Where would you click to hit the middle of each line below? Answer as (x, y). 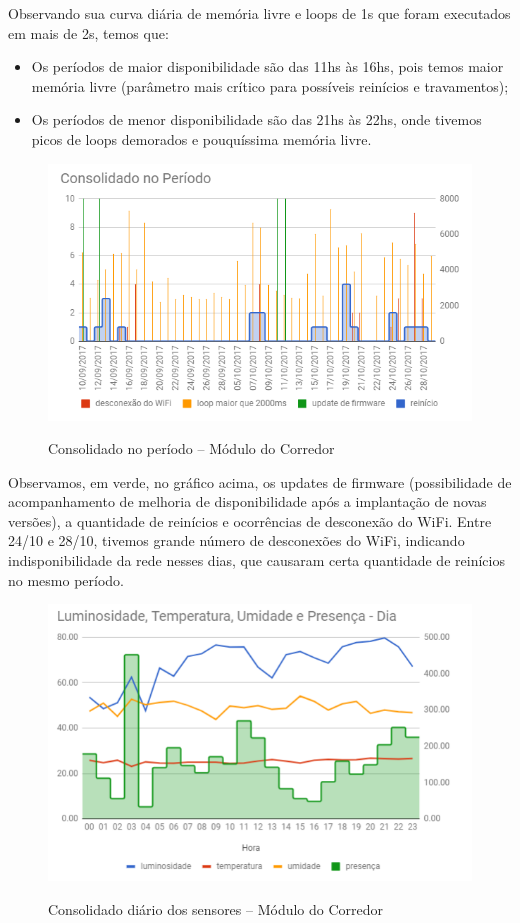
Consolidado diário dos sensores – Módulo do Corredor (216, 908)
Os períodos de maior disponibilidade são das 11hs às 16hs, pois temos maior (267, 66)
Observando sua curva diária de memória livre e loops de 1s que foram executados (259, 13)
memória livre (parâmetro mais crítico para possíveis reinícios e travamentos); (270, 85)
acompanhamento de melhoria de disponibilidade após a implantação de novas (247, 501)
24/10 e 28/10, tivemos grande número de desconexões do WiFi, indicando (236, 540)
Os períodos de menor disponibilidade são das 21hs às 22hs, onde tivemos (256, 119)
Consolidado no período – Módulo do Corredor (191, 448)
